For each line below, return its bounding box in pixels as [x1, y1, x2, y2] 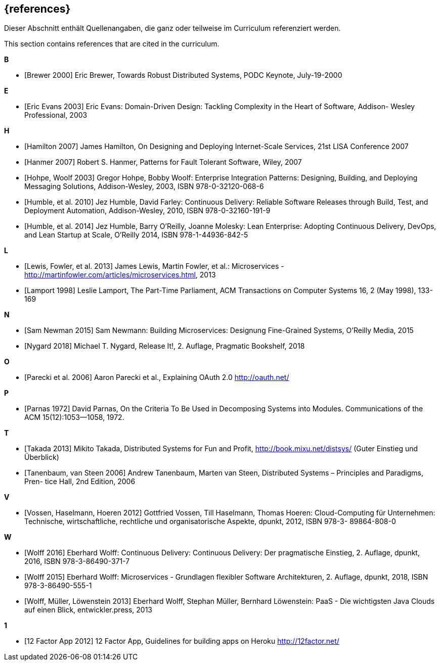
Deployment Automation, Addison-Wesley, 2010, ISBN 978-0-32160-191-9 [24, 206, 271, 215]
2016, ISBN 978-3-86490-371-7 [24, 557, 130, 566]
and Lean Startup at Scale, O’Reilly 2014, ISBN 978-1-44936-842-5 [24, 230, 248, 240]
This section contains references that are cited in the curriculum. [4, 39, 219, 49]
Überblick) [24, 453, 59, 462]
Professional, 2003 [24, 111, 87, 120]
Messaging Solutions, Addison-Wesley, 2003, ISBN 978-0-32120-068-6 [24, 182, 264, 191]
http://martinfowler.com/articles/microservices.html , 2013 [24, 270, 216, 279]
